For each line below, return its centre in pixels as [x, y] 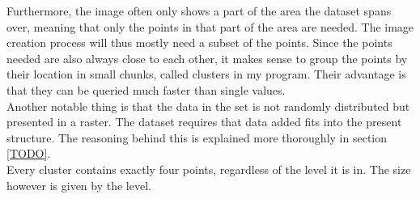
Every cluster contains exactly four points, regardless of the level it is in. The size [209, 169]
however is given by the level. [79, 185]
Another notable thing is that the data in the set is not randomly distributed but [208, 106]
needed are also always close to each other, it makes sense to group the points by [207, 58]
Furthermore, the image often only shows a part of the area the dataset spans [199, 11]
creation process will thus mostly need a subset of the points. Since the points [199, 42]
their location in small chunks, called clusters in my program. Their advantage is [206, 74]
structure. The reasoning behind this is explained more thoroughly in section [197, 137]
